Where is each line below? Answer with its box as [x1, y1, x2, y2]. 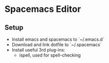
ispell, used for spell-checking [19, 52, 81, 58]
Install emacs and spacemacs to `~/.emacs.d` [11, 36, 105, 42]
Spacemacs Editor [4, 3, 81, 15]
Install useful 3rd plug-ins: [11, 47, 65, 53]
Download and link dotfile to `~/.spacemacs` [11, 42, 102, 48]
